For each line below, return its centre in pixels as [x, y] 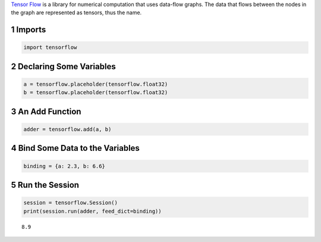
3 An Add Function [46, 111]
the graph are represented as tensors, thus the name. [76, 13]
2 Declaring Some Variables [63, 66]
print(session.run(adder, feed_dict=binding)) [92, 211]
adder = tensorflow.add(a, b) [67, 129]
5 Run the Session [45, 185]
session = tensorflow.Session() [71, 203]
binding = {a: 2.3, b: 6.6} [64, 166]
